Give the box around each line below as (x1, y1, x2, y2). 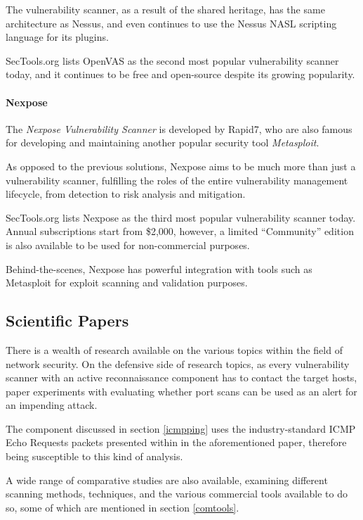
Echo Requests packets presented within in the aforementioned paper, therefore (6, 435, 347, 450)
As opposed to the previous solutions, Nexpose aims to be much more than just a (6, 158, 356, 173)
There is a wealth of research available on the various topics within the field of (6, 342, 343, 357)
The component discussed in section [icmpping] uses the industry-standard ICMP (6, 421, 356, 436)
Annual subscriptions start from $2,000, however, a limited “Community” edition (6, 224, 354, 239)
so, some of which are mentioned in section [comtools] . (6, 500, 239, 514)
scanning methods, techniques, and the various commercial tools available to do (6, 486, 348, 501)
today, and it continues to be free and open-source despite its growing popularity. (6, 67, 355, 82)
